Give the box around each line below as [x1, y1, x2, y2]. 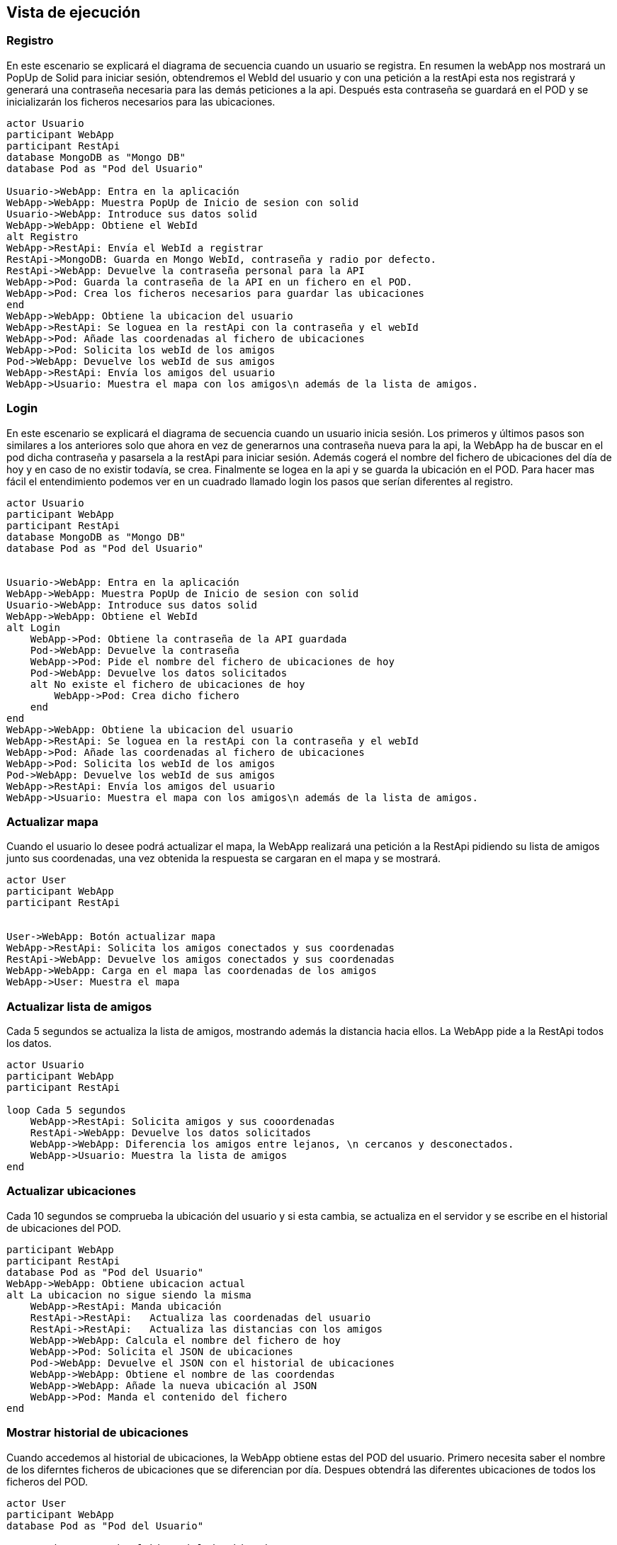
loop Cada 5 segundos [6, 1104, 126, 1116]
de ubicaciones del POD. [6, 1221, 121, 1234]
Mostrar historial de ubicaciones [6, 1425, 188, 1440]
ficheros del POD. [6, 1475, 89, 1488]
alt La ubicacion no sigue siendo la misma [6, 1289, 251, 1301]
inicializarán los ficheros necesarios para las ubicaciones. [6, 95, 276, 108]
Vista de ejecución [6, 4, 140, 21]
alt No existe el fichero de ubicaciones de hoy [30, 678, 305, 690]
